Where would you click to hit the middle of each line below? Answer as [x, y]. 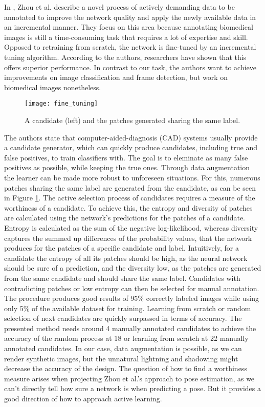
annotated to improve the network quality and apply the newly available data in [130, 17]
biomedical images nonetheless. [53, 87]
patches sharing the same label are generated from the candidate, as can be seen [130, 187]
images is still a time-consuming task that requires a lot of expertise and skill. [126, 37]
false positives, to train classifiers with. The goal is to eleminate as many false [126, 157]
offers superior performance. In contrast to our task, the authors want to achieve [130, 67]
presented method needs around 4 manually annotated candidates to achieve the [130, 328]
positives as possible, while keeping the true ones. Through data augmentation [127, 167]
